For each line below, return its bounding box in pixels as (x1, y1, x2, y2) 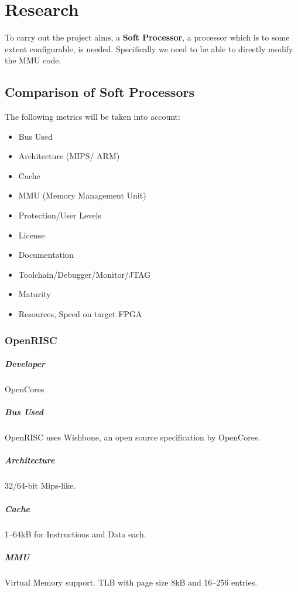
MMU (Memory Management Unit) (18, 189, 146, 201)
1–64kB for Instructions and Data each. (5, 527, 146, 540)
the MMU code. (5, 54, 61, 66)
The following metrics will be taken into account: (5, 110, 180, 123)
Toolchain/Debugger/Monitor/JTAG (18, 268, 151, 280)
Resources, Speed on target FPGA (18, 308, 142, 320)
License (18, 228, 45, 241)
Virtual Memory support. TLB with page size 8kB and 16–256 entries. (5, 576, 258, 588)
